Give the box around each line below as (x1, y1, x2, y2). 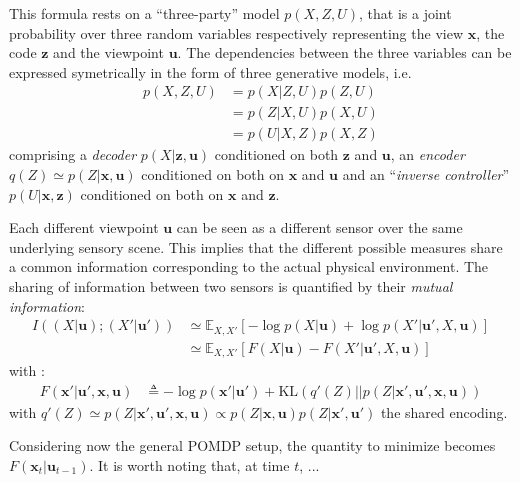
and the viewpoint (53, 42, 164, 63)
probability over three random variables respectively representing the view (9, 22, 463, 43)
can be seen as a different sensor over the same (176, 217, 463, 238)
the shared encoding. (380, 401, 508, 422)
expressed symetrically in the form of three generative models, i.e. (9, 61, 412, 82)
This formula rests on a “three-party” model (9, 3, 280, 23)
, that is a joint (359, 3, 452, 23)
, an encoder (390, 144, 465, 165)
